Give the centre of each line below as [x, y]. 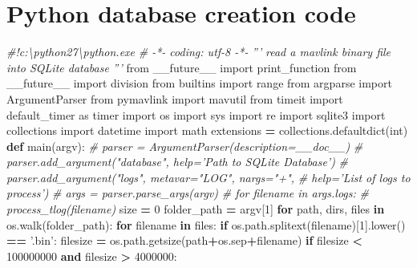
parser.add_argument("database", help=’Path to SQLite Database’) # [178, 162]
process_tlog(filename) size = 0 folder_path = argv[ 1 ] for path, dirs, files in [196, 209]
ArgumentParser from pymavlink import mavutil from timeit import [175, 98]
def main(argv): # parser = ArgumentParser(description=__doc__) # [185, 146]
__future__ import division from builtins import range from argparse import [199, 83]
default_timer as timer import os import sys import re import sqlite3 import [196, 114]
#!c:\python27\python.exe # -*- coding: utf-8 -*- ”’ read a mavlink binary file [199, 52]
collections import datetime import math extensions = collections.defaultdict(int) [207, 130]
